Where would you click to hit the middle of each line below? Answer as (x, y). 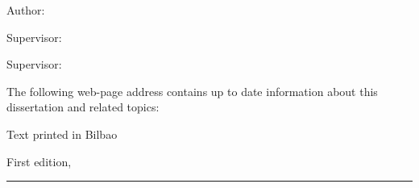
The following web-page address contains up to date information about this (192, 91)
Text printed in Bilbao (62, 134)
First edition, (39, 161)
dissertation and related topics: (83, 107)
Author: (26, 10)
